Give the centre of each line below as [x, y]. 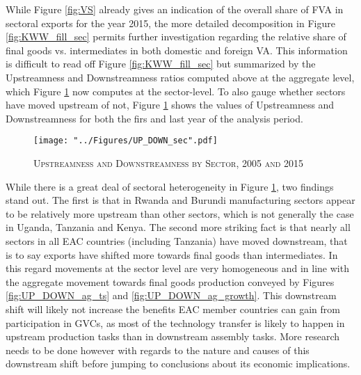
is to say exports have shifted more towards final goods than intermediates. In [172, 254]
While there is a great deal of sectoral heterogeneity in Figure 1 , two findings [170, 186]
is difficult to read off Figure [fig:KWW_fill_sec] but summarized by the [161, 64]
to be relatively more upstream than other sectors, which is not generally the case [180, 213]
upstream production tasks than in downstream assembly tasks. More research [173, 336]
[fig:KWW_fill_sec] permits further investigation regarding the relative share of [176, 37]
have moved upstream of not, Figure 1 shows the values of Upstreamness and [170, 105]
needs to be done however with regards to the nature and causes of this [158, 350]
